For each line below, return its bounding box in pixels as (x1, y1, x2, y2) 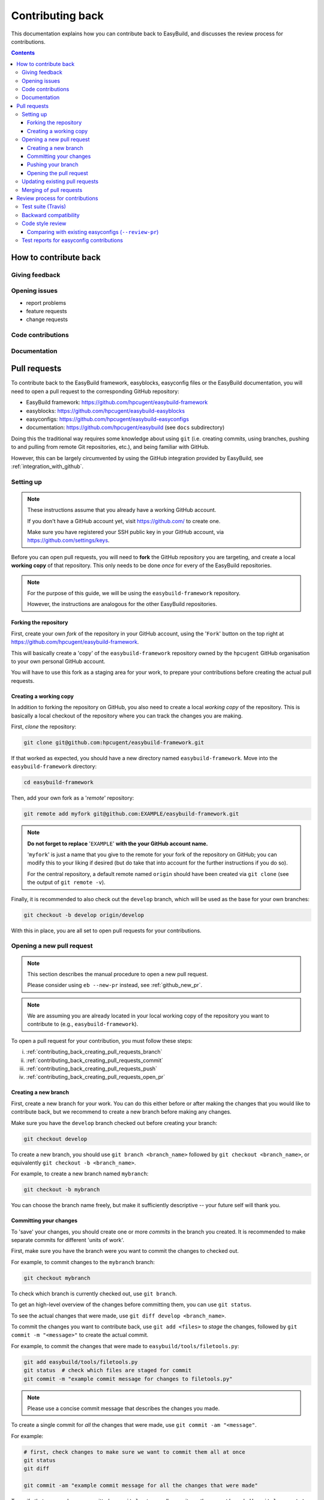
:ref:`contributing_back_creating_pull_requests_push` (26, 1065, 157, 1072)
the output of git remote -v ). (27, 879, 106, 886)
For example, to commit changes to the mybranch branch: (11, 1258, 155, 1265)
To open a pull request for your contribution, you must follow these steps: (11, 1037, 193, 1044)
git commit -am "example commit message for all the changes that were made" (23, 1482, 258, 1489)
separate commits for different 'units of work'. (11, 1237, 125, 1244)
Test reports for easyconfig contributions (22, 236, 123, 244)
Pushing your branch (27, 161, 79, 168)
